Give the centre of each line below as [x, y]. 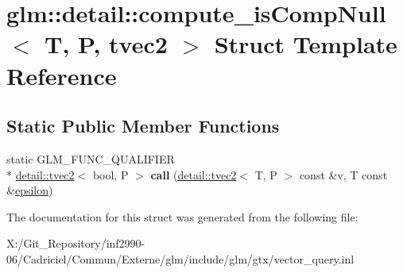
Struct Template [306, 44]
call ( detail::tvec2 [194, 174]
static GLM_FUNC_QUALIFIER [91, 158]
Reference [62, 75]
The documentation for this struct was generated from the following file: [182, 216]
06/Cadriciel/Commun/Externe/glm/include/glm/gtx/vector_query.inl [180, 258]
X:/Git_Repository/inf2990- [76, 243]
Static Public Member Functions [143, 126]
